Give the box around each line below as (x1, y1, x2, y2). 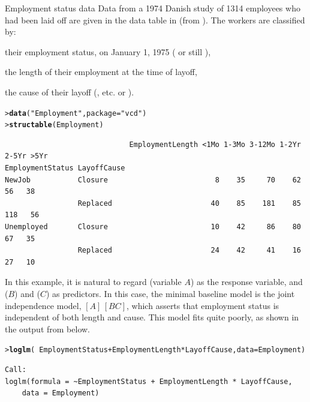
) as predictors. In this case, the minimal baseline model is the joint (46, 287, 295, 299)
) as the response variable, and (190, 275, 303, 288)
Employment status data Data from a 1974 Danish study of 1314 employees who (5, 2, 300, 14)
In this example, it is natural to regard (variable (5, 275, 182, 288)
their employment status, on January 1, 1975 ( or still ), (5, 45, 211, 58)
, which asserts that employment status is (127, 299, 279, 311)
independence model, (5, 299, 82, 311)
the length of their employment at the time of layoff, (5, 65, 197, 78)
